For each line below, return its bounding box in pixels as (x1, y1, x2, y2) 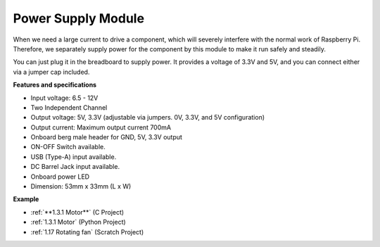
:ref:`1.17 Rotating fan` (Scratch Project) (30, 227, 144, 236)
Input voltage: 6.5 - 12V (30, 94, 99, 102)
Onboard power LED (30, 172, 90, 181)
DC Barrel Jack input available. (30, 163, 120, 171)
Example (13, 195, 39, 203)
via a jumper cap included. (13, 68, 90, 76)
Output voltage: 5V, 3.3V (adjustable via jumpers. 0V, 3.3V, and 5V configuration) (30, 113, 265, 122)
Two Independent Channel (30, 103, 108, 112)
